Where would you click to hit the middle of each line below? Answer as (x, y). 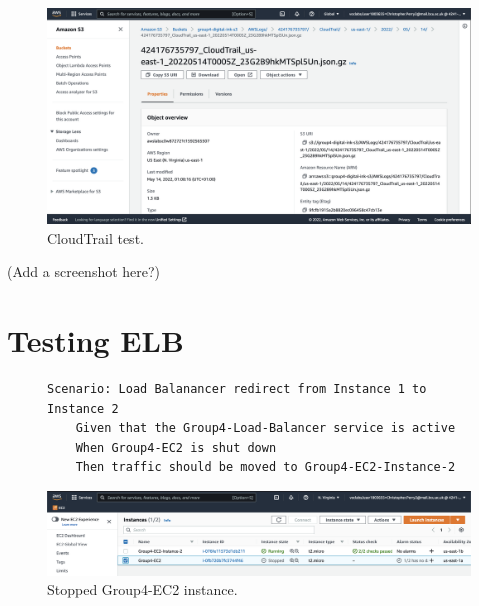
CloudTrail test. (95, 237)
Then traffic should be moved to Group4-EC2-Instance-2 (265, 467)
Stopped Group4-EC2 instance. (142, 589)
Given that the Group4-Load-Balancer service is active (265, 428)
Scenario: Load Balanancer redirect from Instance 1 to (237, 389)
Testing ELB (95, 340)
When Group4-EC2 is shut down (176, 447)
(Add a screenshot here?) (84, 271)
